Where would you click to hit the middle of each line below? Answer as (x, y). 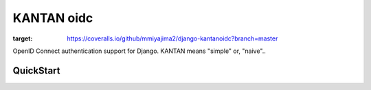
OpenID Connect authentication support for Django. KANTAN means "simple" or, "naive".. (139, 51)
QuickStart (37, 70)
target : (23, 38)
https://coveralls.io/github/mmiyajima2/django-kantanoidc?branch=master (172, 38)
